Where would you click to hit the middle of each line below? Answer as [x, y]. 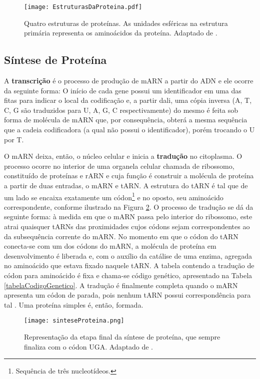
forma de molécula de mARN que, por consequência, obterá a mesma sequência [126, 120]
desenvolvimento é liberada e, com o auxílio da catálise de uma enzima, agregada [128, 255]
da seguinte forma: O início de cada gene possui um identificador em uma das [123, 90]
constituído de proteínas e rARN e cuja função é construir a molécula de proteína [129, 176]
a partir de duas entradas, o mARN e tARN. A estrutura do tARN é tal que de [126, 185]
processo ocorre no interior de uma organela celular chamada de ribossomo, [119, 166]
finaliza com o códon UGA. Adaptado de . [88, 346]
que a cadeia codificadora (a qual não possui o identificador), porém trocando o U [129, 130]
